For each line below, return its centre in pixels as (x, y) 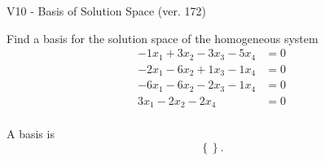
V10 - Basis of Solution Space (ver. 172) (106, 11)
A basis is (31, 134)
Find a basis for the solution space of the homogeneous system (162, 38)
